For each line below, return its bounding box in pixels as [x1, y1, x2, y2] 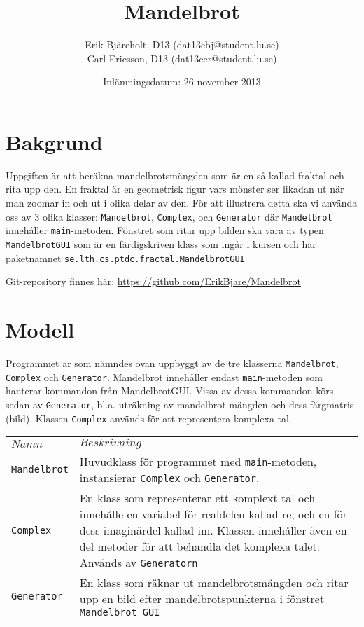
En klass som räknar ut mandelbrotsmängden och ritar [79, 574, 349, 591]
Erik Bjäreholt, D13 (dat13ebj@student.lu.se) [85, 37, 279, 52]
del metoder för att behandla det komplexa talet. [79, 538, 321, 555]
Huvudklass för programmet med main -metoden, [79, 453, 317, 470]
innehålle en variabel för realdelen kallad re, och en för [79, 506, 347, 523]
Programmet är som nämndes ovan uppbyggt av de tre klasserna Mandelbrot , [6, 355, 339, 370]
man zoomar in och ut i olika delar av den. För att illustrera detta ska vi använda [6, 195, 358, 210]
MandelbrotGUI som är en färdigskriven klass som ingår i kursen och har [6, 236, 316, 251]
